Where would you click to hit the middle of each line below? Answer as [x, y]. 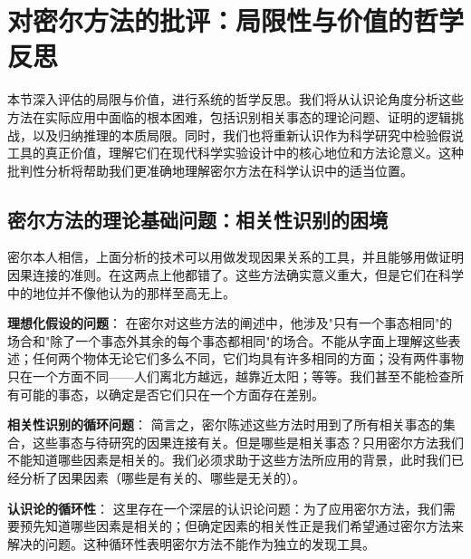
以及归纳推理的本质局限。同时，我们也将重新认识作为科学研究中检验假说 [248, 135]
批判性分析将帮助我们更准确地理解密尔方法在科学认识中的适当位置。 [210, 170]
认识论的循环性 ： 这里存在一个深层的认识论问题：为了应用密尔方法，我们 [225, 508]
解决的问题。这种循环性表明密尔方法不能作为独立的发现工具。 [191, 543]
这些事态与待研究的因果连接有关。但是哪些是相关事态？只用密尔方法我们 [248, 442]
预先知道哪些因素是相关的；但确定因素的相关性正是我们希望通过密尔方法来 [241, 526]
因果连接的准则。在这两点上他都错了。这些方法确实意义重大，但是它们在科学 [235, 275]
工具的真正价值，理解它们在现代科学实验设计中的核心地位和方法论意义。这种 [235, 153]
